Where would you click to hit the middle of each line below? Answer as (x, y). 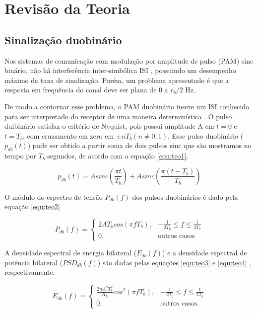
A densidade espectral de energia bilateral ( (71, 253)
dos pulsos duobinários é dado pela (185, 196)
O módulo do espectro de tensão (54, 196)
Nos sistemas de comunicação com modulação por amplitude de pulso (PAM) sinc (129, 60)
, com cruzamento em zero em (68, 135)
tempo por (20, 156)
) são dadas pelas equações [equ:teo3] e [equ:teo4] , (174, 262)
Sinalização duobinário (63, 39)
